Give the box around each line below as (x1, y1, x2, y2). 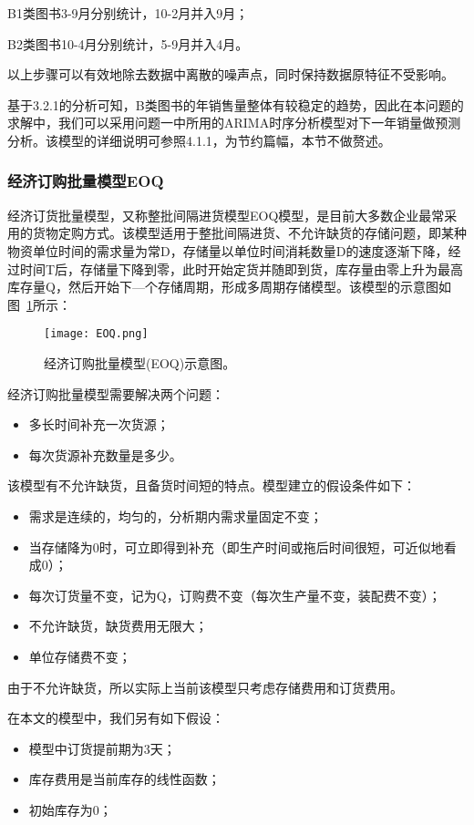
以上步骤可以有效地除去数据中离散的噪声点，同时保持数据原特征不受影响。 (7, 65, 454, 84)
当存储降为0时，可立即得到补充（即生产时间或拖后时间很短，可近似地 (28, 537, 444, 556)
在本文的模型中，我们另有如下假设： (7, 708, 224, 727)
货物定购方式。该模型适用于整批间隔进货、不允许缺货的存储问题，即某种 (32, 223, 467, 242)
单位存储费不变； (28, 646, 131, 665)
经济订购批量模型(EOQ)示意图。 (44, 354, 236, 372)
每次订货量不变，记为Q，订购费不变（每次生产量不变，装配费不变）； (28, 585, 441, 604)
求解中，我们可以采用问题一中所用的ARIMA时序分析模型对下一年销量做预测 (7, 113, 461, 132)
